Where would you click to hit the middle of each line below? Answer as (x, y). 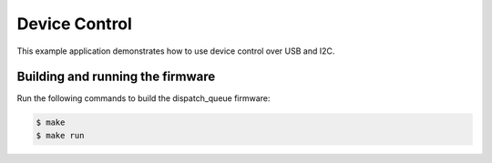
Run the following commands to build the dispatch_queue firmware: (143, 98)
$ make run (60, 135)
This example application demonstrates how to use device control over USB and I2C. (176, 51)
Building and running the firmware (116, 77)
